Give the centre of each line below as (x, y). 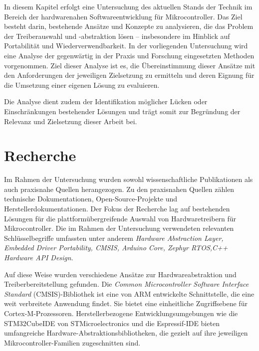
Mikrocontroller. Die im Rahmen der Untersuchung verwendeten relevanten (119, 228)
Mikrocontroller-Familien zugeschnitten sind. (72, 342)
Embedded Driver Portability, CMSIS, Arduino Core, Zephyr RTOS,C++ (116, 248)
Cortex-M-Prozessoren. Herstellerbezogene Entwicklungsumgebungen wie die (121, 313)
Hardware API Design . (39, 257)
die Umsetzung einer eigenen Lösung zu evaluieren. (82, 85)
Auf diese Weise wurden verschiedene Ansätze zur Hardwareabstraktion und (120, 274)
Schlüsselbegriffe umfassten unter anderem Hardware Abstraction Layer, (114, 238)
